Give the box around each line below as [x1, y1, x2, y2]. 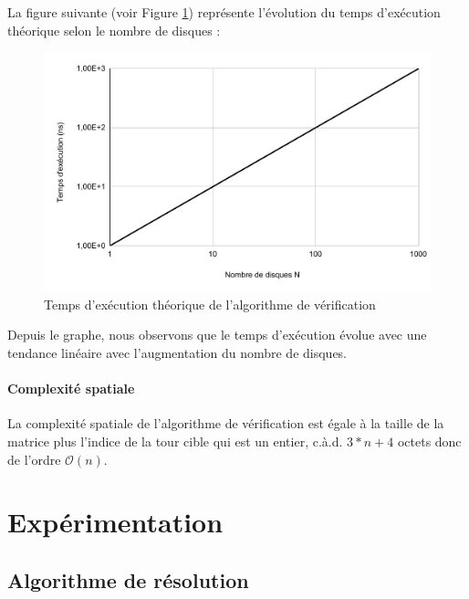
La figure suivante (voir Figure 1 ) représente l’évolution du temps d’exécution [7, 3, 441, 21]
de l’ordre [7, 449, 61, 468]
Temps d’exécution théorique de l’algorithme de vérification [44, 294, 376, 313]
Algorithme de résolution [7, 566, 249, 594]
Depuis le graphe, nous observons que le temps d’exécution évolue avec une [7, 325, 427, 344]
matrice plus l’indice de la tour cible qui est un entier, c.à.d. [7, 432, 343, 451]
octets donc [397, 432, 462, 451]
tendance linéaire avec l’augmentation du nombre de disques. [7, 343, 348, 363]
